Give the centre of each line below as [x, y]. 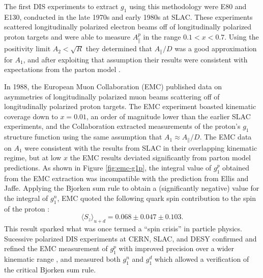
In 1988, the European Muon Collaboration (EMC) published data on [113, 86]
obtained [236, 167]
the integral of [26, 198]
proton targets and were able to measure [67, 36]
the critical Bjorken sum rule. [50, 269]
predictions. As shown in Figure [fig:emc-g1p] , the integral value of [108, 167]
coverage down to [31, 116]
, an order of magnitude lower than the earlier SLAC [169, 116]
